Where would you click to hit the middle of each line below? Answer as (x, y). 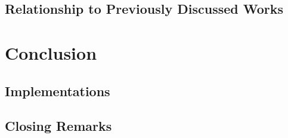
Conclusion (51, 52)
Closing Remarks (58, 126)
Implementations (58, 91)
